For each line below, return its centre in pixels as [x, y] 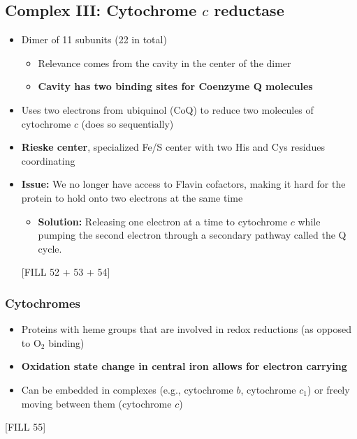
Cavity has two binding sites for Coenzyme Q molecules [175, 86]
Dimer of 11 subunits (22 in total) [94, 39]
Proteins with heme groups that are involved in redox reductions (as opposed [186, 329]
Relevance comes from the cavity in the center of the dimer [165, 62]
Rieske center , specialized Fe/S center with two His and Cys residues [173, 147]
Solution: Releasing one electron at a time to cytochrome [163, 221]
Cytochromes [43, 303]
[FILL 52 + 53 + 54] [66, 272]
